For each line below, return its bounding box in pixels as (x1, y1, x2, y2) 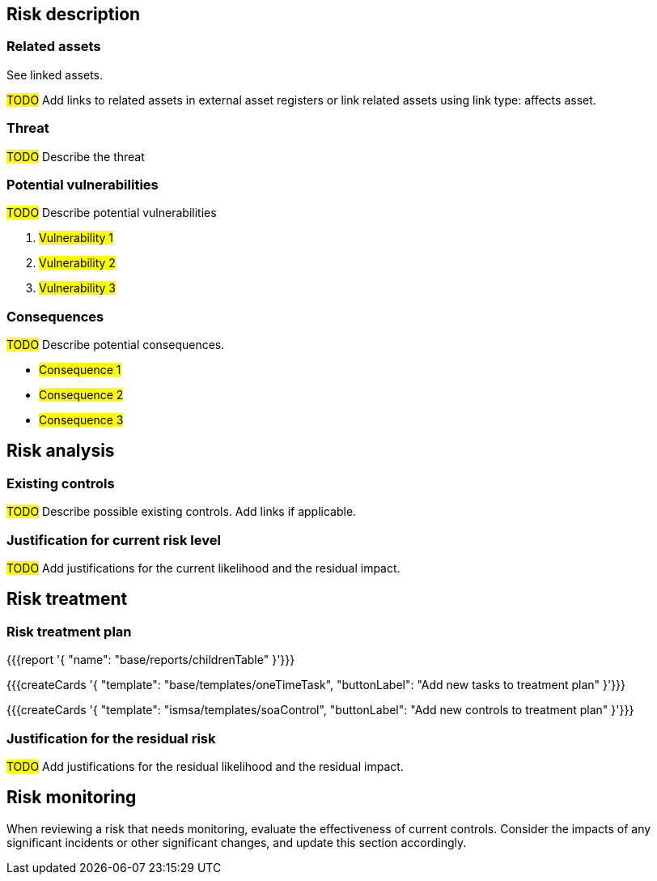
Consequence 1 (39, 363, 121, 377)
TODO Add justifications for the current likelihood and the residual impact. (6, 561, 401, 576)
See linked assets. (6, 67, 104, 82)
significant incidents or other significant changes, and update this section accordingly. (6, 835, 467, 849)
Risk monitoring (6, 787, 137, 808)
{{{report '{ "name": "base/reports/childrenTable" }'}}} (6, 653, 295, 667)
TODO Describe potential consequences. (6, 338, 225, 352)
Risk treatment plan (6, 623, 132, 640)
